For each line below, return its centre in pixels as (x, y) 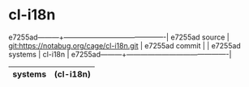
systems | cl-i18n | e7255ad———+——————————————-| (120, 54)
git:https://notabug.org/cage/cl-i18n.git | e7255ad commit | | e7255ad (124, 45)
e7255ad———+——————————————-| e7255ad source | (119, 37)
